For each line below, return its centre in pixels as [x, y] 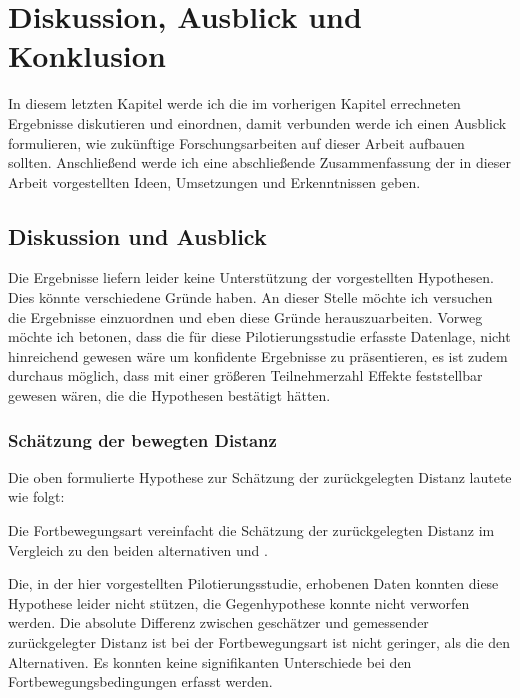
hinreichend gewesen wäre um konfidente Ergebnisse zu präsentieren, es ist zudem [258, 355]
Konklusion [87, 55]
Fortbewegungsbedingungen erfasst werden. [140, 681]
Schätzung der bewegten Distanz [142, 439]
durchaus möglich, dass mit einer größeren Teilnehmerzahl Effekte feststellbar [245, 375]
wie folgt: [36, 496]
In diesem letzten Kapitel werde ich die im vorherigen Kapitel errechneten [234, 103]
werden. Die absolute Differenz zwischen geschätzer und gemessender [218, 622]
